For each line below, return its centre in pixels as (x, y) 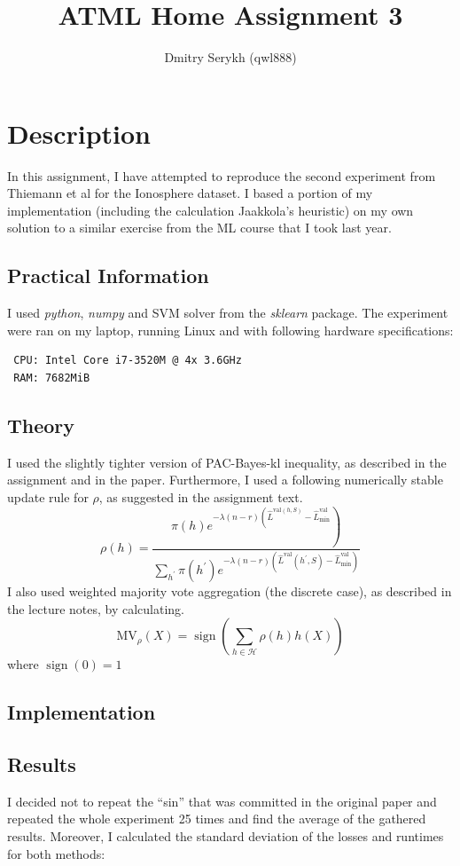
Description (79, 133)
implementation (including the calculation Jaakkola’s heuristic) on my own (211, 210)
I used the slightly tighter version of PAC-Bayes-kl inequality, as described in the (227, 462)
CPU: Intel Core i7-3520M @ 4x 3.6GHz (128, 361)
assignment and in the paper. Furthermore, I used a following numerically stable (225, 480)
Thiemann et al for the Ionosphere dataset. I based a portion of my (190, 193)
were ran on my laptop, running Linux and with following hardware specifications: (230, 330)
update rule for (48, 497)
